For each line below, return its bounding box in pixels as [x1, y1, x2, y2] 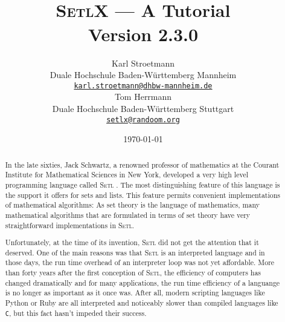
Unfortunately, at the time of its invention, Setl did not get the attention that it [5, 237, 259, 248]
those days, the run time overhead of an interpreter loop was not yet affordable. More [5, 257, 275, 268]
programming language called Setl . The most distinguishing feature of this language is [5, 179, 280, 189]
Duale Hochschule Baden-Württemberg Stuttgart [52, 102, 234, 114]
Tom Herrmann [114, 90, 172, 103]
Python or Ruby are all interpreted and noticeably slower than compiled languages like [5, 298, 278, 307]
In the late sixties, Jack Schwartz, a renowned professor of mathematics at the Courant [5, 159, 280, 169]
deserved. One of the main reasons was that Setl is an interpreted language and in [5, 247, 265, 257]
